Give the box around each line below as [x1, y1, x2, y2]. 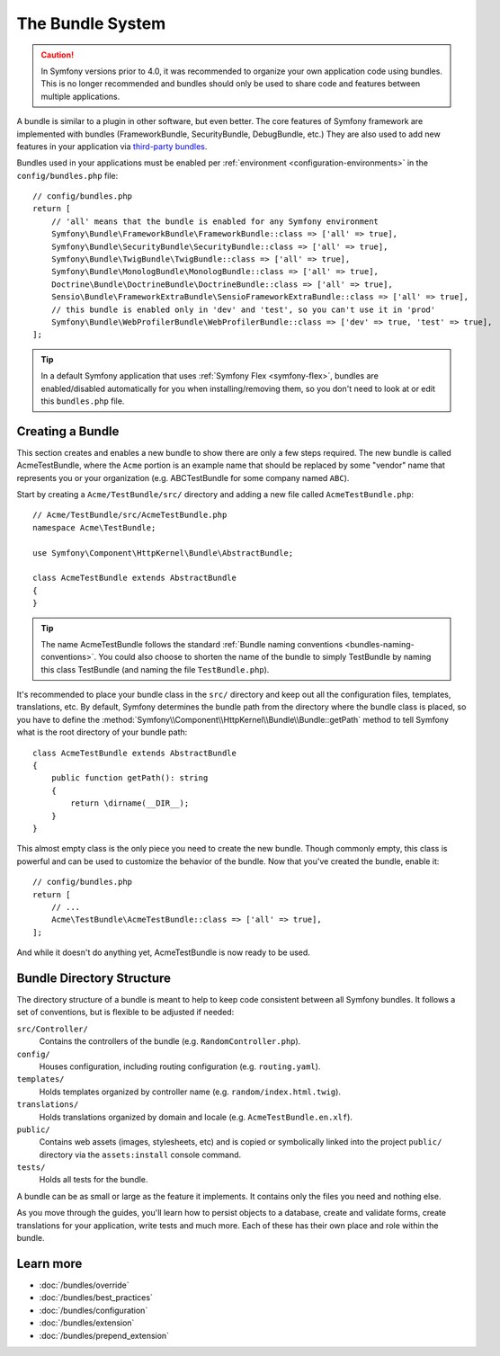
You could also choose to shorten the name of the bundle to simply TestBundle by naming [98, 652, 432, 663]
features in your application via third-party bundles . [16, 140, 208, 152]
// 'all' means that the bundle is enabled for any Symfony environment [50, 216, 379, 227]
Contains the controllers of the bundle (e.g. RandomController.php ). [39, 1036, 301, 1047]
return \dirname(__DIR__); [70, 798, 190, 808]
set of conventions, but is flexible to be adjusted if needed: [16, 1007, 235, 1018]
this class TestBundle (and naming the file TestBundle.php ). [40, 664, 270, 674]
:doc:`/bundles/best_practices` [39, 1292, 153, 1303]
